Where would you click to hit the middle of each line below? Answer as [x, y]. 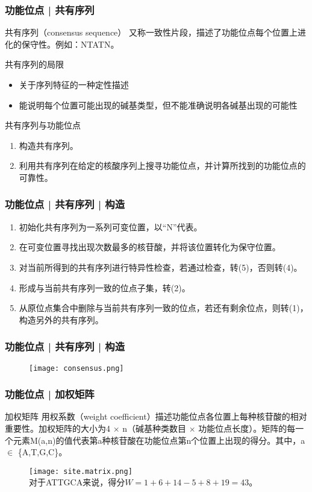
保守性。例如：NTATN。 [70, 44]
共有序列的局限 [34, 64]
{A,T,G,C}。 [42, 452]
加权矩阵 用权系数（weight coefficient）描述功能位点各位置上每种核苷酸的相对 [156, 416]
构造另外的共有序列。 [61, 319]
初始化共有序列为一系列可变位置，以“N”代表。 [111, 226]
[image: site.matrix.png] [81, 471]
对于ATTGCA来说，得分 [77, 482]
